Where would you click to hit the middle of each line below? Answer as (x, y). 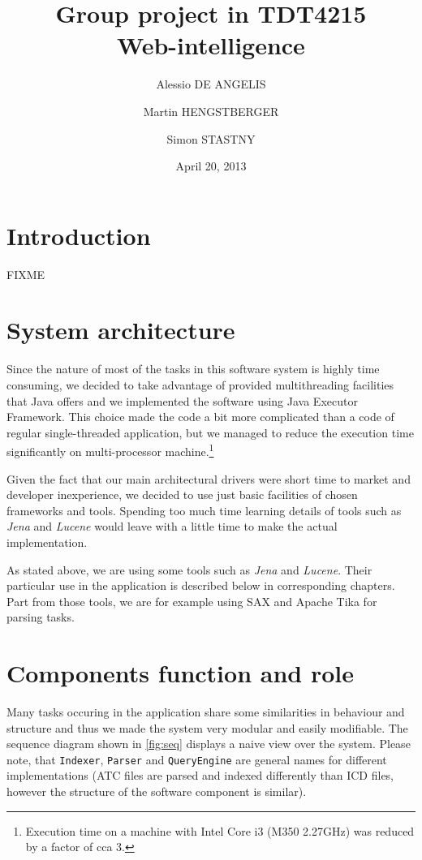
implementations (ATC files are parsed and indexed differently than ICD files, (200, 775)
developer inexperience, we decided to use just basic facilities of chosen (182, 494)
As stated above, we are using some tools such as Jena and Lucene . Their (189, 569)
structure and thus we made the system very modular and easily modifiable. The (207, 727)
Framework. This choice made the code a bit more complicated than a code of (200, 417)
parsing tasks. (41, 617)
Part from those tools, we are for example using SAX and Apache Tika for (192, 601)
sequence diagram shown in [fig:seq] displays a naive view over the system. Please (209, 744)
